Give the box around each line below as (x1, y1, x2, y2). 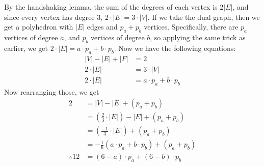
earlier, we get (4, 42, 48, 53)
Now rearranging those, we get (4, 86, 99, 97)
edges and (87, 21, 118, 32)
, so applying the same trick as (150, 32, 246, 43)
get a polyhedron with (4, 21, 73, 32)
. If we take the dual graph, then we (147, 11, 260, 22)
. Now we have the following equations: (114, 42, 236, 53)
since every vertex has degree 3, (4, 11, 103, 22)
